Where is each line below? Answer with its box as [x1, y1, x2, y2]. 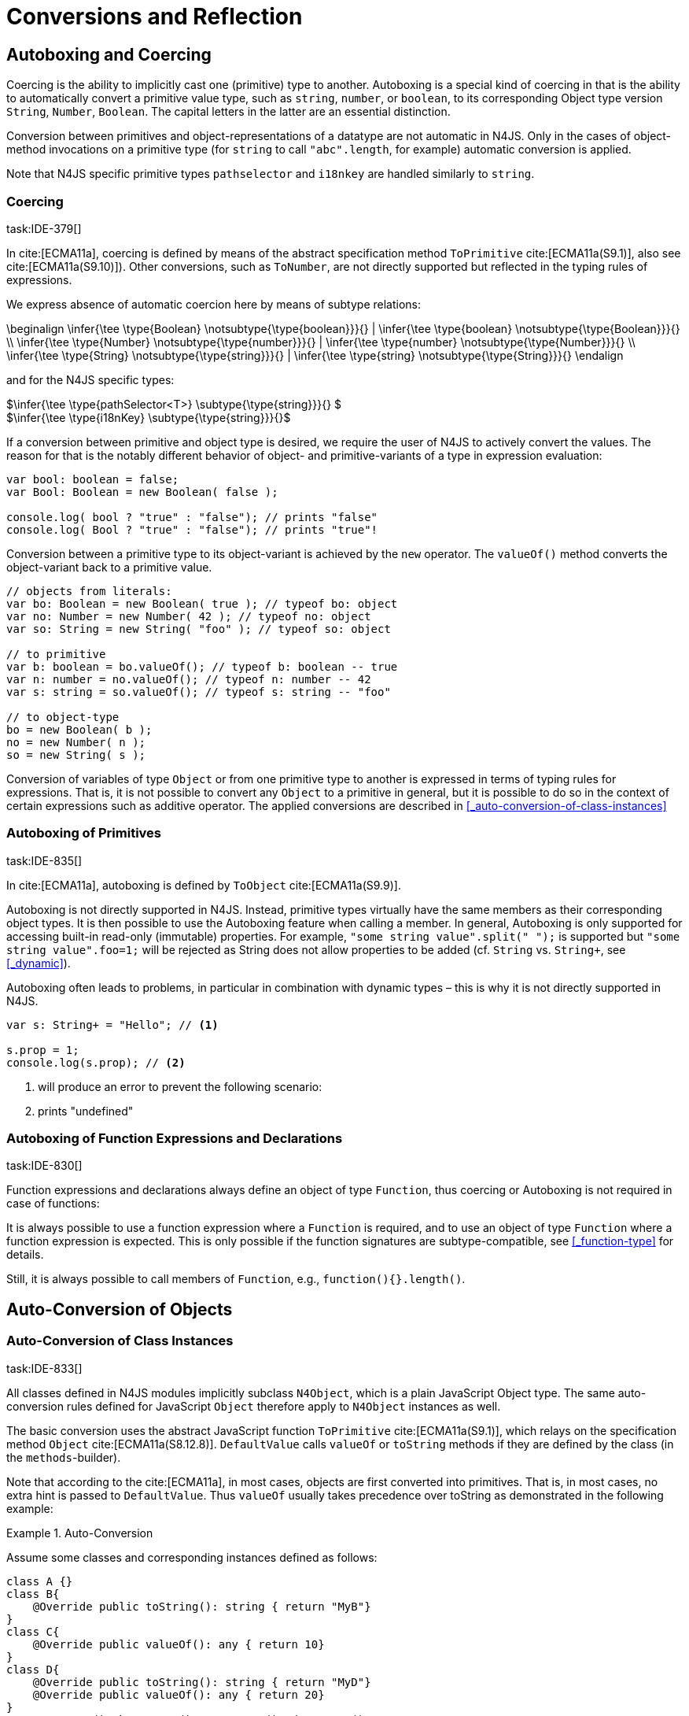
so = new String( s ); [6, 748, 146, 761]
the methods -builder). [6, 1450, 121, 1464]
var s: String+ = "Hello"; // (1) [6, 1018, 219, 1031]
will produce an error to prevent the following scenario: [38, 1079, 322, 1093]
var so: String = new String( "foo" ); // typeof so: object [6, 622, 391, 635]
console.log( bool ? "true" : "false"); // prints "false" [6, 510, 378, 523]
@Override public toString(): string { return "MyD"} [32, 1675, 371, 1688]
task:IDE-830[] [6, 1159, 83, 1173]
